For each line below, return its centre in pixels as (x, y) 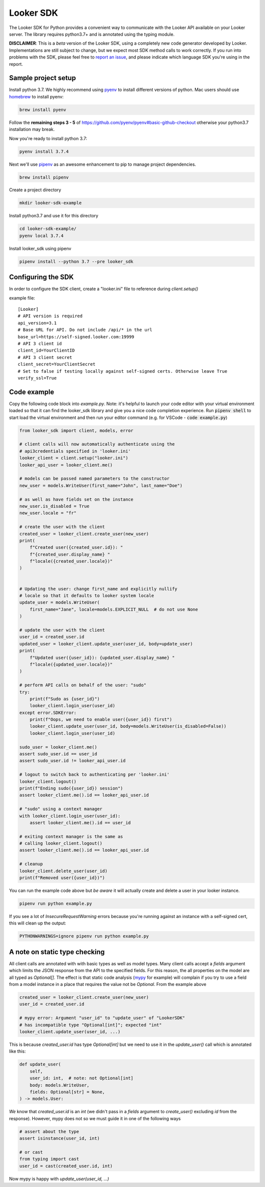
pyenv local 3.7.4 (41, 236)
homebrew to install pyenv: (36, 96)
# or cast (31, 1152)
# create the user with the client (62, 527)
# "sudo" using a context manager (61, 809)
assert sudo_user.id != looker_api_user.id (73, 761)
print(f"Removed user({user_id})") (62, 878)
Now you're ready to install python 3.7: (48, 138)
